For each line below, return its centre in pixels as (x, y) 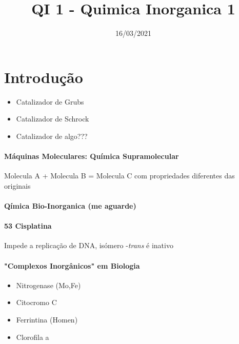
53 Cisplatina (28, 226)
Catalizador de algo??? (52, 136)
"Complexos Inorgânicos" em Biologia (72, 265)
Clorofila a (33, 337)
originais (17, 185)
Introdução (44, 77)
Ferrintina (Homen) (47, 319)
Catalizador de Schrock (53, 119)
